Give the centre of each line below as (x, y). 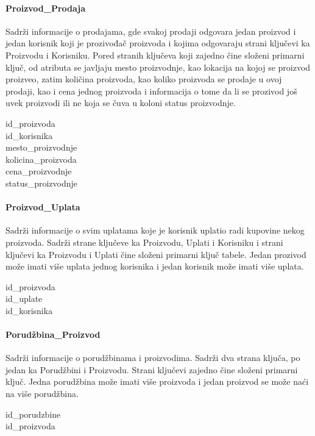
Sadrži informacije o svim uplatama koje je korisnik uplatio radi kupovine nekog (155, 230)
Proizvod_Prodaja (46, 8)
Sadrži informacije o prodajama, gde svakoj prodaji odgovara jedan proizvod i (151, 31)
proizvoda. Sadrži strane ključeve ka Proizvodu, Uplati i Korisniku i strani (144, 242)
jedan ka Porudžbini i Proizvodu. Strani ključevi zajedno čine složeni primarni (152, 369)
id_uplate (24, 298)
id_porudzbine (33, 414)
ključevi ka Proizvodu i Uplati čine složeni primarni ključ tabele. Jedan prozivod (156, 254)
